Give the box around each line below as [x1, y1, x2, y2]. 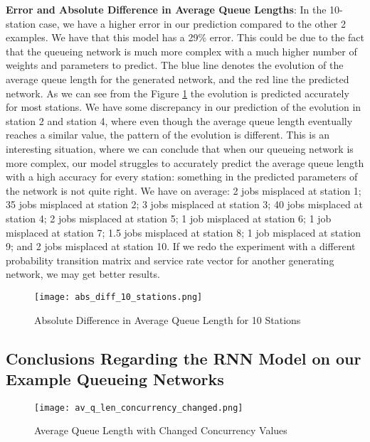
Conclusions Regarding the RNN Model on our [6, 347, 361, 369]
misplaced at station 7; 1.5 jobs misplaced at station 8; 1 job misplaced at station [6, 225, 361, 239]
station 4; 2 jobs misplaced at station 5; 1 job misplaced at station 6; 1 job [6, 210, 332, 225]
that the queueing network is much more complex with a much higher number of [6, 43, 357, 58]
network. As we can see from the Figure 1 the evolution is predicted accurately [6, 85, 349, 100]
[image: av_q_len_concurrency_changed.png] [34, 402, 243, 413]
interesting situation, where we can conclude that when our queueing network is [6, 141, 354, 156]
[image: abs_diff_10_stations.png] [34, 291, 203, 302]
